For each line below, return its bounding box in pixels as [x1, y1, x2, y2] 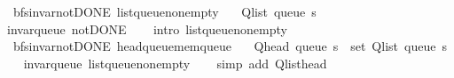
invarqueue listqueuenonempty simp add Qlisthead [23, 53, 327, 72]
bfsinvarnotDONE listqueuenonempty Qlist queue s [12, 3, 317, 20]
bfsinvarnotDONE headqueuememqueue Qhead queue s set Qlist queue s [12, 37, 447, 55]
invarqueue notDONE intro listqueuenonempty [6, 19, 287, 38]
